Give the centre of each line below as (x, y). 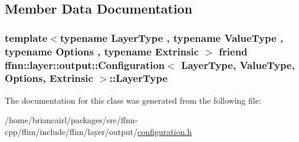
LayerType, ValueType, (238, 65)
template (26, 37)
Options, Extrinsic (49, 78)
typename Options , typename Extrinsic (102, 51)
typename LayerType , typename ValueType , (172, 37)
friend (233, 51)
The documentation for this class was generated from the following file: (133, 100)
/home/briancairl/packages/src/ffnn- (71, 120)
